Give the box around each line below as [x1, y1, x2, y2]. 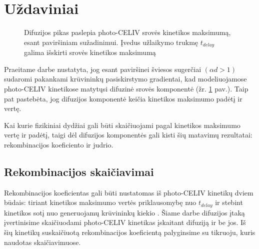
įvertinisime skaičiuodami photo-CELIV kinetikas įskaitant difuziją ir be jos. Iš [4, 217, 246, 227]
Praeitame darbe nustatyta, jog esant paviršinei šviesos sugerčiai [4, 63, 201, 74]
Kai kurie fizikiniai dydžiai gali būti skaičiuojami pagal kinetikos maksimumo [4, 119, 240, 130]
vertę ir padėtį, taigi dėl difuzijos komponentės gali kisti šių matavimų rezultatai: [4, 129, 252, 140]
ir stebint [215, 197, 243, 207]
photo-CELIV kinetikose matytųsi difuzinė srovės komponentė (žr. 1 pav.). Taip [4, 83, 248, 93]
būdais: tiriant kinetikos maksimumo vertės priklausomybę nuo [4, 197, 196, 207]
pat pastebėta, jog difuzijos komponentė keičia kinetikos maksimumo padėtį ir [4, 93, 242, 103]
